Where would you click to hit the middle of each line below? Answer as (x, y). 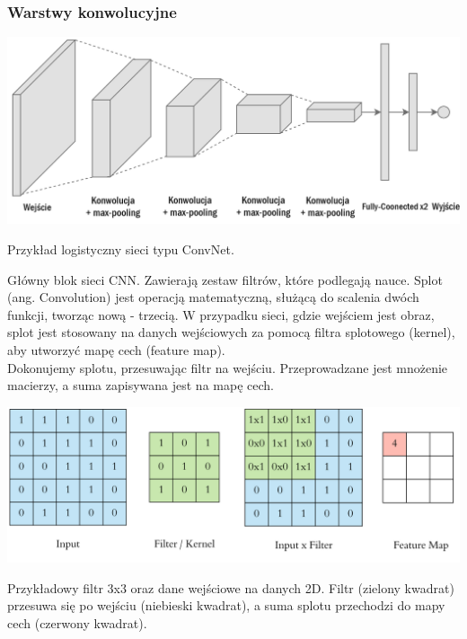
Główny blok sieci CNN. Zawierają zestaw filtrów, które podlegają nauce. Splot (225, 279)
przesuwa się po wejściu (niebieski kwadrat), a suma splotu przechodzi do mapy (226, 605)
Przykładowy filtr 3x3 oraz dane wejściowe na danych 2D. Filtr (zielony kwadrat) (231, 587)
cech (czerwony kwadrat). (77, 622)
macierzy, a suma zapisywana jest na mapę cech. (141, 385)
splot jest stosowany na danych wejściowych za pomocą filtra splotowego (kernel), (231, 332)
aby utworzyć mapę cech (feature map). (116, 349)
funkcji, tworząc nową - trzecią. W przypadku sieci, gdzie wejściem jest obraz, (221, 314)
